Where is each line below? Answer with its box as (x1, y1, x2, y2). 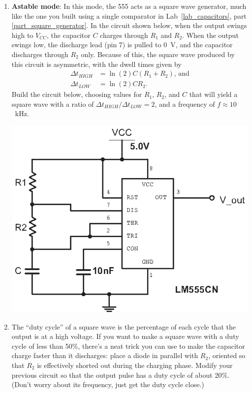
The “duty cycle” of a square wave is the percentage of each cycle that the (11, 321, 236, 332)
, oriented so (208, 350, 246, 361)
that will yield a (189, 89, 238, 99)
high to (11, 30, 33, 40)
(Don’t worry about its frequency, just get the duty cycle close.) (11, 379, 204, 390)
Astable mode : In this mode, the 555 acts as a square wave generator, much (11, 1, 247, 11)
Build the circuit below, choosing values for (11, 89, 142, 99)
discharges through (11, 49, 68, 59)
